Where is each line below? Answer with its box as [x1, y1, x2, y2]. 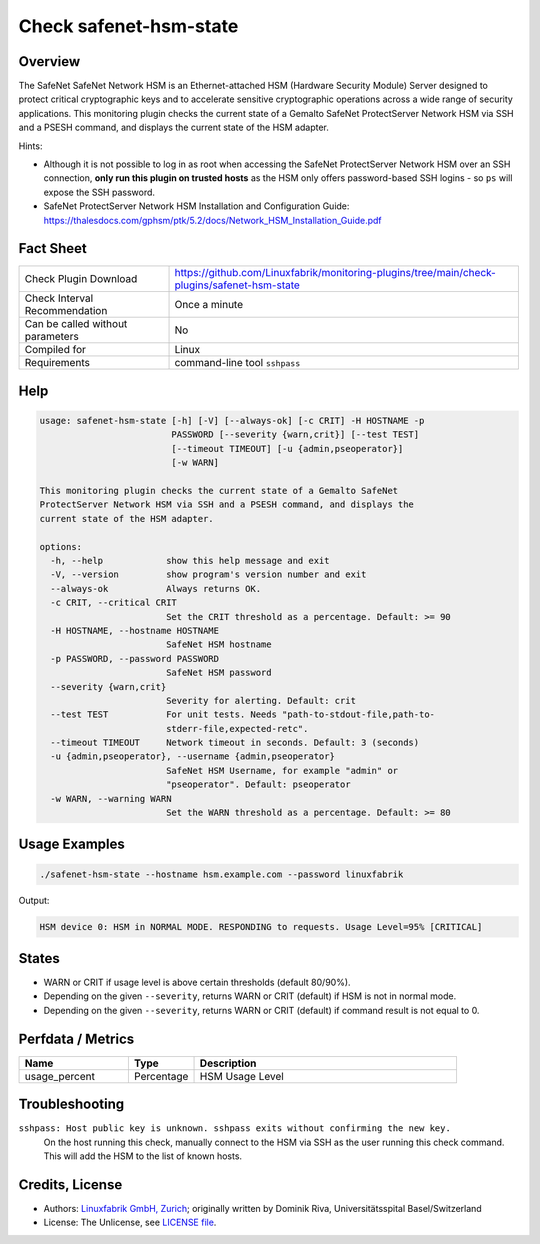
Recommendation [24, 304, 108, 318]
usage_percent [24, 1069, 95, 1083]
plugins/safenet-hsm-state [174, 278, 300, 292]
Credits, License [18, 1176, 123, 1193]
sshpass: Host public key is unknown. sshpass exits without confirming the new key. [18, 1123, 452, 1134]
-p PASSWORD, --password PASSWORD [50, 653, 220, 664]
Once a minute [174, 298, 244, 312]
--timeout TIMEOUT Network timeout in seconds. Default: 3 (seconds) [50, 737, 420, 749]
